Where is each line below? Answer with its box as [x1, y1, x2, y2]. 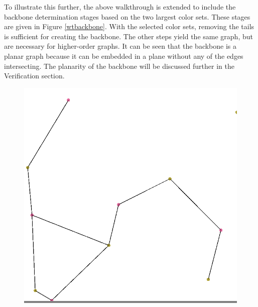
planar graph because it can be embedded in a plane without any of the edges [4, 50, 243, 61]
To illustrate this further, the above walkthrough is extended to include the [4, 2, 236, 12]
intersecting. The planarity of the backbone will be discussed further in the [4, 60, 234, 71]
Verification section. [4, 70, 65, 81]
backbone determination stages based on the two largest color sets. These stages [4, 11, 250, 22]
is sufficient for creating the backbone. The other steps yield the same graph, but [4, 31, 253, 41]
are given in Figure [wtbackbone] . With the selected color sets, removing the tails [4, 21, 254, 32]
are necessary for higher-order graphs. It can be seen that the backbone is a [4, 41, 237, 51]
